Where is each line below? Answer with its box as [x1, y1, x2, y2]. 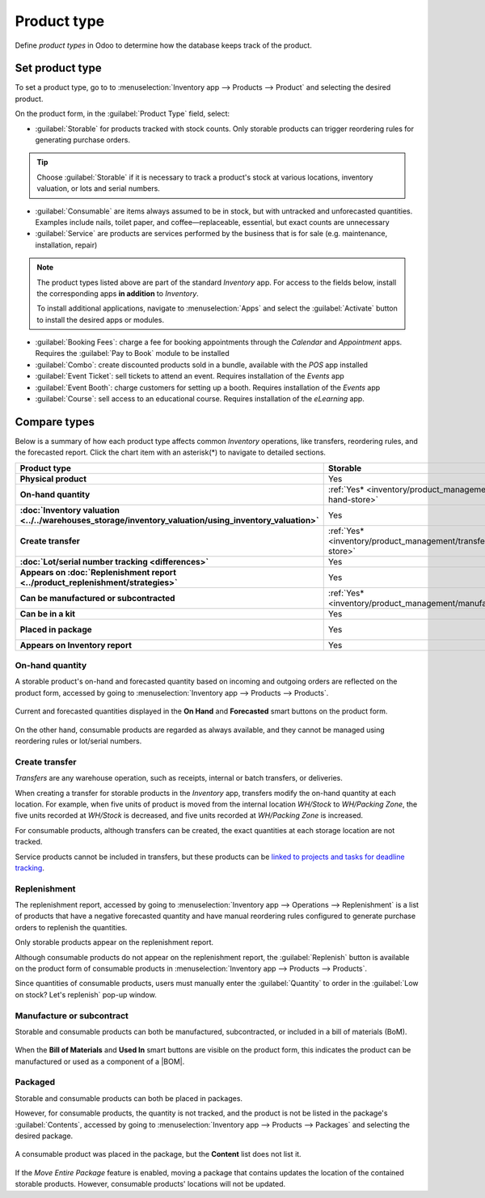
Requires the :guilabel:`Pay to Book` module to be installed [35, 349, 230, 358]
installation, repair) [35, 239, 98, 250]
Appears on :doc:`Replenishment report [19, 566, 177, 578]
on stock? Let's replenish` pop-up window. [15, 989, 157, 999]
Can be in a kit [19, 607, 76, 619]
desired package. [15, 1131, 74, 1141]
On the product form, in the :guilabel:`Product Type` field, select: [15, 109, 230, 119]
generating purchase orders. [35, 135, 131, 145]
